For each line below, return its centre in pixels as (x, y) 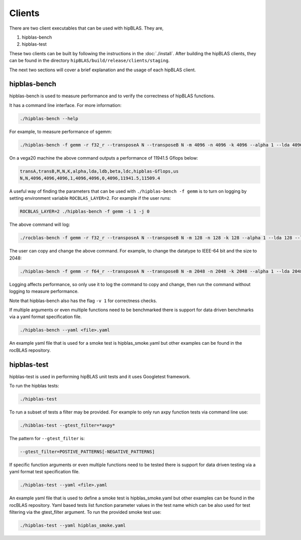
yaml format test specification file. (44, 472)
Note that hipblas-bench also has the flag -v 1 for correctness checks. (83, 301)
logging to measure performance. (44, 292)
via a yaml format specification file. (46, 317)
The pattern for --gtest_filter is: (47, 438)
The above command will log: (40, 225)
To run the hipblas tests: (34, 386)
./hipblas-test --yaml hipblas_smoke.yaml (73, 525)
